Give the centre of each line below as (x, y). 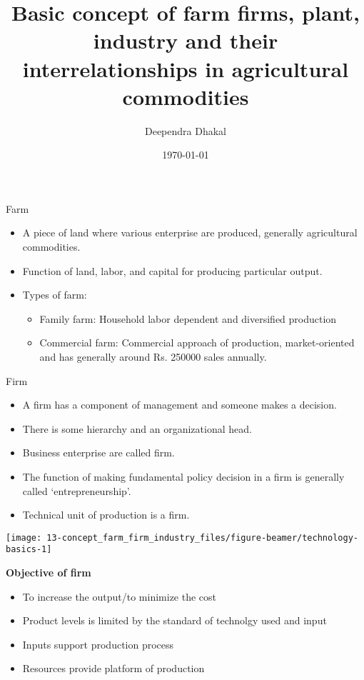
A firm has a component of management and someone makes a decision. (180, 405)
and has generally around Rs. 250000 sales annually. (153, 357)
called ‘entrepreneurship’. (77, 490)
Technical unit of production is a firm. (106, 515)
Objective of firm (49, 572)
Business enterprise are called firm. (98, 452)
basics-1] (29, 550)
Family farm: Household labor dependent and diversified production (188, 318)
